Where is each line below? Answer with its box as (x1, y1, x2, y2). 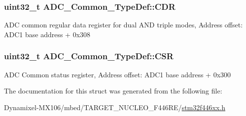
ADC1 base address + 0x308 (4, 29, 91, 39)
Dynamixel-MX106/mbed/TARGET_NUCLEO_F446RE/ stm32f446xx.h (4, 102, 225, 112)
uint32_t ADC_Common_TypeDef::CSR (4, 50, 174, 62)
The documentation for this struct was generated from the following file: (4, 86, 222, 96)
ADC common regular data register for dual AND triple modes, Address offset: (4, 20, 243, 30)
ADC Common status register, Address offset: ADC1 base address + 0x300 (4, 69, 231, 79)
